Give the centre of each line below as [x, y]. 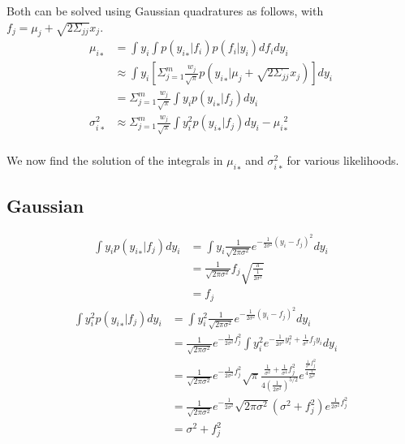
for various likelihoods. [343, 160]
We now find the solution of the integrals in [115, 160]
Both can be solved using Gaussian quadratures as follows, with [165, 11]
